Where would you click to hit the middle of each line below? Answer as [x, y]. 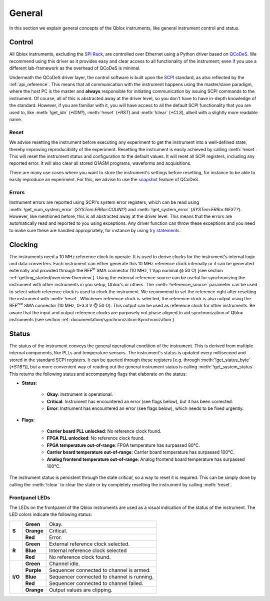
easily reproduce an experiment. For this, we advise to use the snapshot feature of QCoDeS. [104, 180]
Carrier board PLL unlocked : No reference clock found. [104, 431]
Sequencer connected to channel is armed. [100, 570]
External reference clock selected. [89, 544]
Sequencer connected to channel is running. [101, 576]
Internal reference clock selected [88, 550]
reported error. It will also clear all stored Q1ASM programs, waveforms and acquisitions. [100, 163]
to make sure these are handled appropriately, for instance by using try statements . [95, 230]
